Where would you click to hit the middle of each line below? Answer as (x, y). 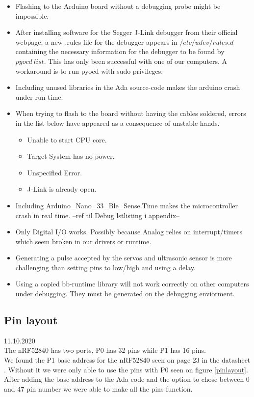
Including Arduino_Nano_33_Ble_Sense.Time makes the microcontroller (127, 205)
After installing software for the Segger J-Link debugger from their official (127, 32)
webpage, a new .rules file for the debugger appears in (96, 42)
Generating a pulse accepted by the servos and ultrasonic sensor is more (124, 258)
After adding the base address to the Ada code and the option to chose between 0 (127, 379)
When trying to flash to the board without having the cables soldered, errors (131, 113)
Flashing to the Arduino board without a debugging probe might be (118, 6)
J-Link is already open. (62, 189)
